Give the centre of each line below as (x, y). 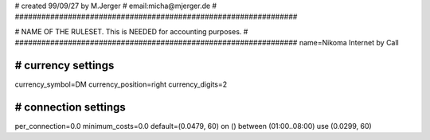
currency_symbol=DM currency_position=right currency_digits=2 (121, 84)
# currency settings (64, 65)
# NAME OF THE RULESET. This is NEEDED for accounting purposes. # (131, 31)
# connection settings (70, 107)
